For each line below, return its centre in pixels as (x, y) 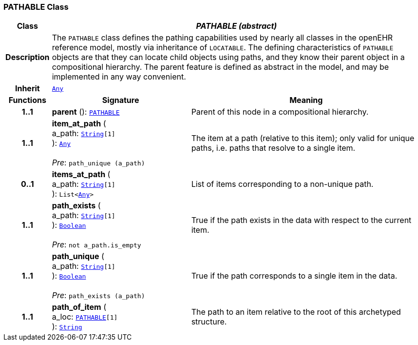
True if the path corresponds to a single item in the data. (294, 276)
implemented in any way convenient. (119, 77)
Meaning (306, 100)
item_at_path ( (79, 124)
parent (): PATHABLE (86, 112)
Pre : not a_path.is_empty (96, 245)
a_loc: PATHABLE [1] (85, 317)
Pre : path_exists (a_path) (98, 295)
